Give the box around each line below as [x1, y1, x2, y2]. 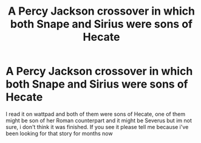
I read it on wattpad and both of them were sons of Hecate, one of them [5, 110, 186, 117]
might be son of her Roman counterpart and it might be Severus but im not [5, 117, 192, 124]
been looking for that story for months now [5, 130, 113, 137]
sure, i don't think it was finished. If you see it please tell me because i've [5, 123, 189, 130]
